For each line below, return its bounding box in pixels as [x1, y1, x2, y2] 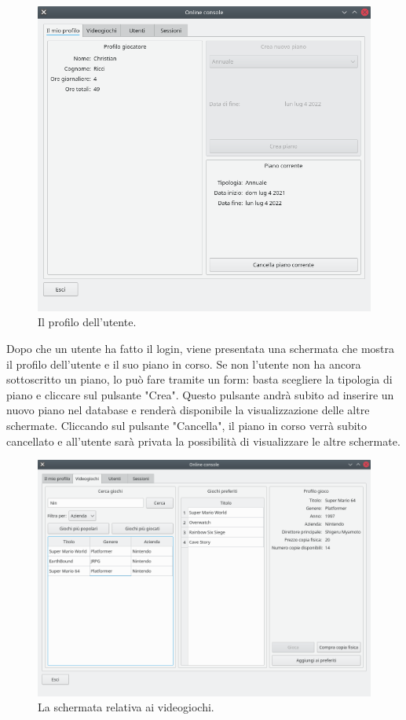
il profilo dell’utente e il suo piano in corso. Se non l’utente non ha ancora [6, 355, 361, 372]
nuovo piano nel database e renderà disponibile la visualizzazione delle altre [6, 402, 370, 418]
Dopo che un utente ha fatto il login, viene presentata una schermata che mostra [6, 340, 395, 357]
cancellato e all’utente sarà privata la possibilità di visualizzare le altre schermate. [6, 432, 401, 449]
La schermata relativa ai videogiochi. [38, 699, 214, 715]
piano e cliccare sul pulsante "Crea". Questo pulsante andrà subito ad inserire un [6, 386, 394, 402]
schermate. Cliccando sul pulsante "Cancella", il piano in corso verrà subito [6, 417, 368, 434]
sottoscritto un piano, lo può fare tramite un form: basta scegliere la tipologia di [6, 371, 393, 388]
